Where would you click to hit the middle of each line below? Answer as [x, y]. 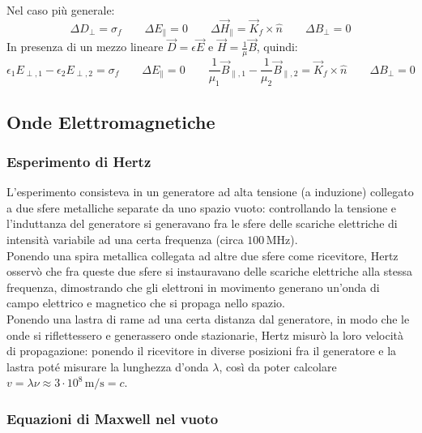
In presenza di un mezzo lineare [85, 47]
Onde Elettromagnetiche [111, 121]
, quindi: [277, 47]
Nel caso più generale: [61, 10]
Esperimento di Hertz [79, 161]
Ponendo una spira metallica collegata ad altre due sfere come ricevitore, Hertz [202, 255]
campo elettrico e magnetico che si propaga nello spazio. [146, 303]
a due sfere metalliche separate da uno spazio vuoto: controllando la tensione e [202, 207]
